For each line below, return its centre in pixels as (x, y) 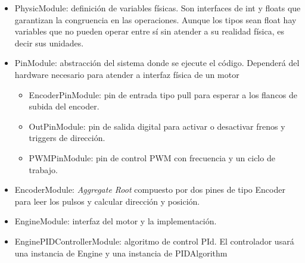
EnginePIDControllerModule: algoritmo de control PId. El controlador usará (154, 241)
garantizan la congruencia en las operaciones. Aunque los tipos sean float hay (155, 19)
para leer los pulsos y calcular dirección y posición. (107, 201)
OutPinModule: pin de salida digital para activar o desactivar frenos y (157, 126)
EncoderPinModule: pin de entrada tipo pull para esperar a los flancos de (163, 94)
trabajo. (43, 169)
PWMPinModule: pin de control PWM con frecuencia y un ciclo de (152, 157)
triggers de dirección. (67, 138)
